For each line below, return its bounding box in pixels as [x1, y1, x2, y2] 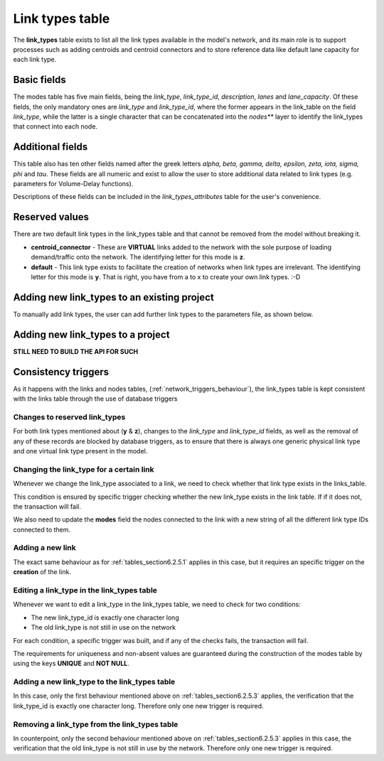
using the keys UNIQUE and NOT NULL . [13, 659, 129, 668]
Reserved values [13, 211, 89, 223]
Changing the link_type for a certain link [13, 464, 154, 474]
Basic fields [13, 74, 67, 86]
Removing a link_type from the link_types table [13, 719, 178, 729]
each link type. [13, 55, 57, 64]
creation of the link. [13, 568, 71, 576]
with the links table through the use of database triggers [13, 394, 178, 403]
